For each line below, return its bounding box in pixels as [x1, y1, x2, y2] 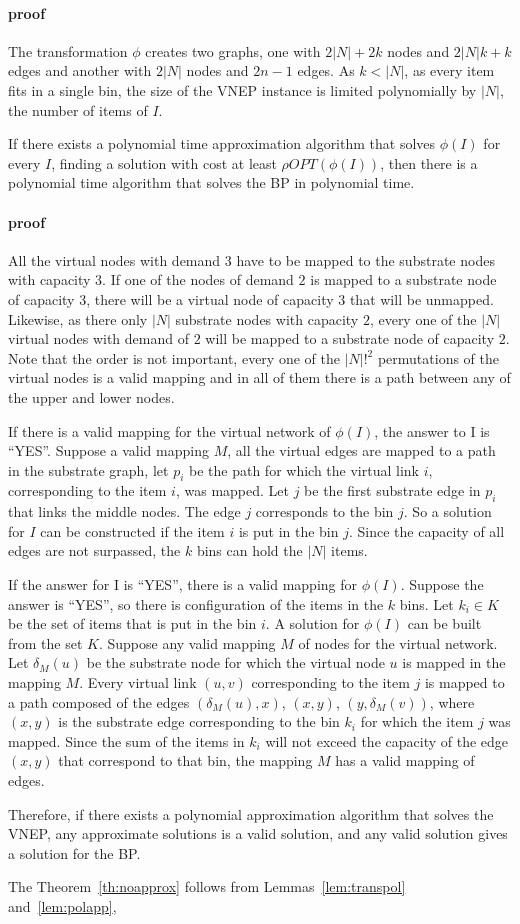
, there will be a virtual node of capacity [86, 288, 334, 309]
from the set [8, 632, 83, 653]
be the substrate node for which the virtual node [86, 652, 385, 673]
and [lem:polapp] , [8, 895, 117, 916]
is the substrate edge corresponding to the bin [58, 711, 340, 732]
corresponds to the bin [255, 501, 394, 522]
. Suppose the [400, 574, 484, 595]
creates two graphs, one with [145, 40, 321, 61]
